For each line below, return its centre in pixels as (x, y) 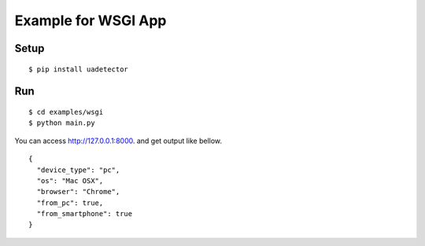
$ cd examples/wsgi (66, 112)
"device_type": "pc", (78, 170)
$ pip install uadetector (79, 69)
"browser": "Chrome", (78, 192)
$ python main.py (62, 123)
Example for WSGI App (91, 20)
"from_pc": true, (70, 203)
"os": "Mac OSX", (70, 180)
